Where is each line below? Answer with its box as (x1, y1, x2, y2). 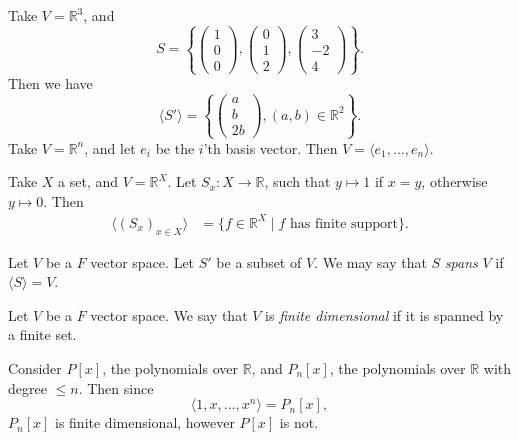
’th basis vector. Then (203, 137, 338, 158)
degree (8, 377, 47, 398)
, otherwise (421, 171, 488, 192)
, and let (84, 137, 136, 158)
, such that (264, 171, 331, 192)
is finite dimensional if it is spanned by (265, 304, 504, 325)
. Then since (78, 377, 154, 398)
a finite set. (8, 324, 77, 345)
